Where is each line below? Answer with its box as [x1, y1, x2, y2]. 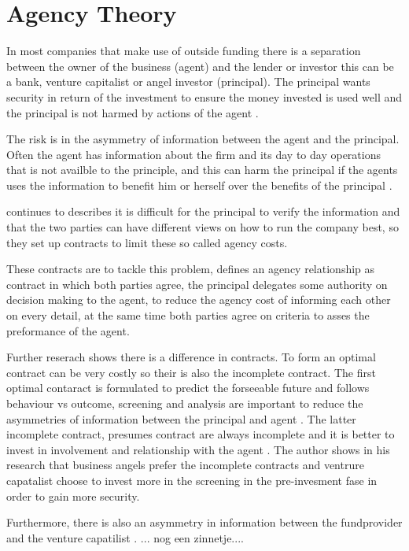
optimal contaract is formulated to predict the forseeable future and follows [6, 379, 370, 396]
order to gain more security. [6, 487, 140, 504]
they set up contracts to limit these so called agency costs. [6, 234, 288, 250]
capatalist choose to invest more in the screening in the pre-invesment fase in [6, 471, 378, 488]
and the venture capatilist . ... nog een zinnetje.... [6, 529, 244, 545]
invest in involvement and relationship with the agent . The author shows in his [6, 441, 390, 457]
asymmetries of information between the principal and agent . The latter [6, 410, 356, 427]
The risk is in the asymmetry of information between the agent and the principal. [6, 131, 400, 147]
